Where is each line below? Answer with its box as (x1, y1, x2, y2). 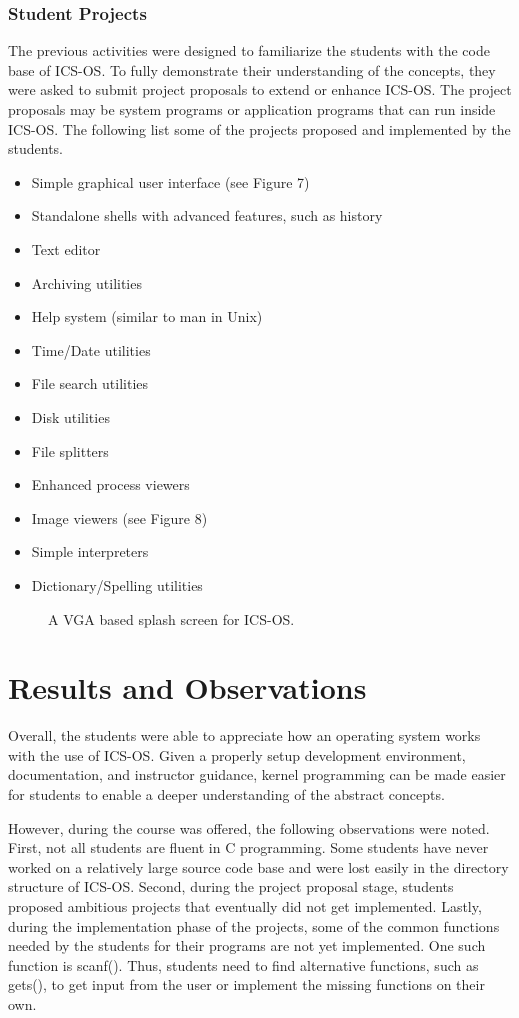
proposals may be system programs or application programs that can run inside (8, 99, 496, 119)
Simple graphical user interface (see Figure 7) (31, 171, 310, 192)
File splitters (31, 440, 109, 461)
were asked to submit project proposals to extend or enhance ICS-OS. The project (8, 79, 512, 100)
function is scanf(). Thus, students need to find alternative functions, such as (8, 954, 479, 975)
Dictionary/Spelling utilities (31, 574, 203, 595)
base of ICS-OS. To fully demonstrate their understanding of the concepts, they (8, 59, 496, 80)
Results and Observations (8, 667, 367, 708)
